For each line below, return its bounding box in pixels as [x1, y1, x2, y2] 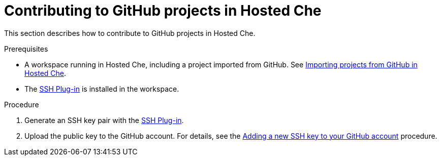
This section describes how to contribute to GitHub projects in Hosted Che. [4, 28, 256, 37]
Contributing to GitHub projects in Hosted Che [4, 2, 322, 19]
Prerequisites [4, 44, 48, 53]
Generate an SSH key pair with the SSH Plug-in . [24, 115, 184, 125]
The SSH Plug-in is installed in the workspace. [24, 84, 179, 93]
